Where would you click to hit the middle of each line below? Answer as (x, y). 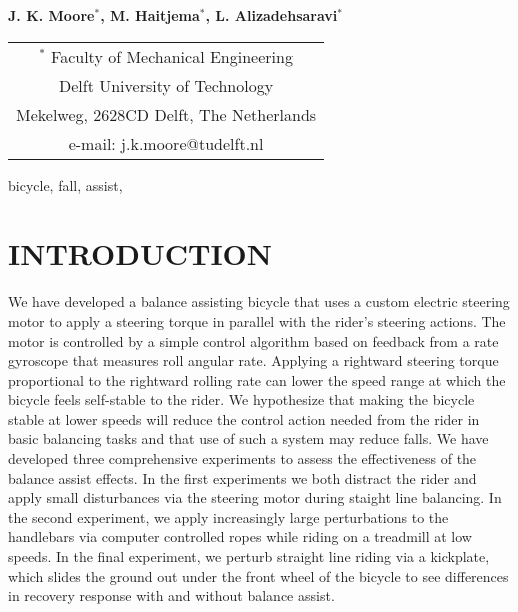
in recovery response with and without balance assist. (171, 595)
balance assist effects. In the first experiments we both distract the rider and (242, 477)
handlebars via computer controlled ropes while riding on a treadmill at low (240, 536)
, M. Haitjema (150, 15)
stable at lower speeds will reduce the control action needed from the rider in (244, 418)
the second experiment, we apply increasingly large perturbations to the (228, 516)
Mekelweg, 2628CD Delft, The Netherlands (166, 114)
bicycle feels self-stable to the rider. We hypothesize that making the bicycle (241, 399)
